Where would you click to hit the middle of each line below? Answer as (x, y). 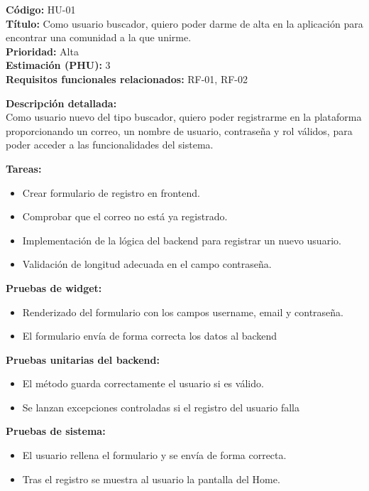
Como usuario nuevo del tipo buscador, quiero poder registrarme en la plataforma (184, 117)
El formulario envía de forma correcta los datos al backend (150, 336)
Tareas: (24, 168)
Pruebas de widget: (54, 287)
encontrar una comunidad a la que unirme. (99, 37)
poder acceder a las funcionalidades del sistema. (110, 145)
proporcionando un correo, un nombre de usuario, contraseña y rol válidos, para (179, 130)
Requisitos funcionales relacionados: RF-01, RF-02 (127, 79)
